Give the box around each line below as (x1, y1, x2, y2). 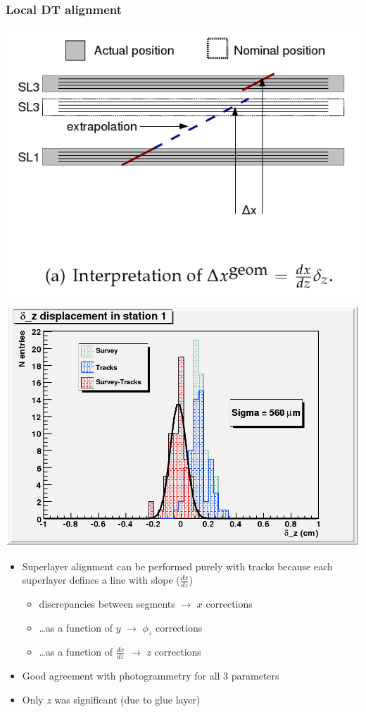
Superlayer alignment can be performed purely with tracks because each (22, 558, 333, 573)
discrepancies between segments (39, 596, 175, 611)
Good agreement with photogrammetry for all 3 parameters (22, 668, 279, 683)
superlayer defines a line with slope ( (22, 572, 180, 587)
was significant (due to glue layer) (54, 692, 201, 706)
